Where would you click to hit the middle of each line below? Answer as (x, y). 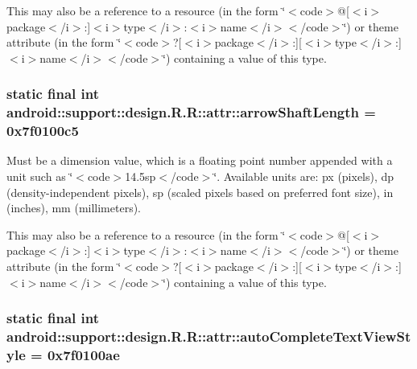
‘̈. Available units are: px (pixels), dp (304, 176)
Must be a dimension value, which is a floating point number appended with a (200, 160)
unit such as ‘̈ (40, 176)
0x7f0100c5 (43, 131)
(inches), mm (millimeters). (74, 208)
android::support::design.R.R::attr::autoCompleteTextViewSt (209, 336)
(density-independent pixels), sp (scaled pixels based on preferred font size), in (200, 192)
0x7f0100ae (83, 354)
